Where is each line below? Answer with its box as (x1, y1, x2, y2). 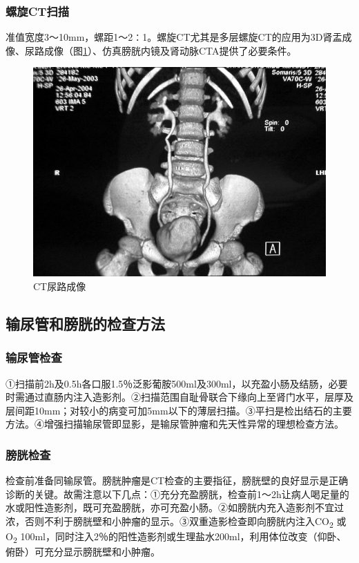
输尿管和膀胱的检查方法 (6, 312, 165, 334)
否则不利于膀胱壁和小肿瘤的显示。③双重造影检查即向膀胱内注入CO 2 (24, 513, 333, 530)
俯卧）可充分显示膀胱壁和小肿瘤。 (6, 544, 160, 559)
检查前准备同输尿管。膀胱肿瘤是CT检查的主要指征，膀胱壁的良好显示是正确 (6, 473, 349, 488)
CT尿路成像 (33, 279, 86, 293)
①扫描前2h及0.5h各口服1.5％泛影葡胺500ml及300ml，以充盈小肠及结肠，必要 (6, 376, 348, 390)
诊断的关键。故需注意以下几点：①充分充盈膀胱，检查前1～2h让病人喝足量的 (6, 486, 349, 501)
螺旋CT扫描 (6, 2, 70, 19)
